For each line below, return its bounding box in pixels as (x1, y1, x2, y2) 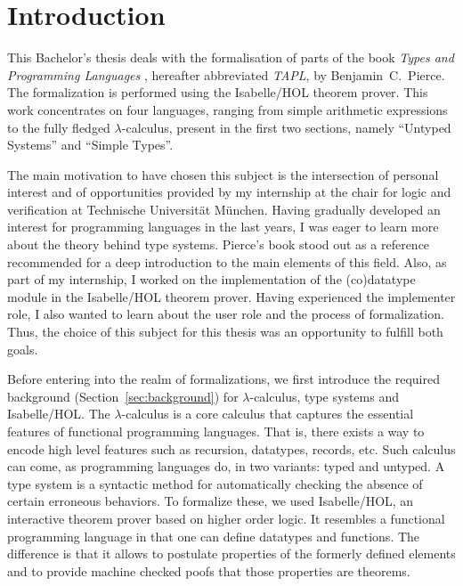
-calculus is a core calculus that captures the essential (121, 404, 414, 423)
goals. (7, 339, 38, 358)
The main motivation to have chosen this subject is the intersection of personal (7, 165, 439, 183)
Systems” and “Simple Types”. (7, 135, 174, 154)
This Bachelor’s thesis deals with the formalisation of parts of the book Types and (7, 48, 454, 67)
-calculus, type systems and (249, 387, 399, 405)
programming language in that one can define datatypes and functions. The (7, 526, 420, 545)
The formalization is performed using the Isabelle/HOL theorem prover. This (7, 83, 428, 102)
